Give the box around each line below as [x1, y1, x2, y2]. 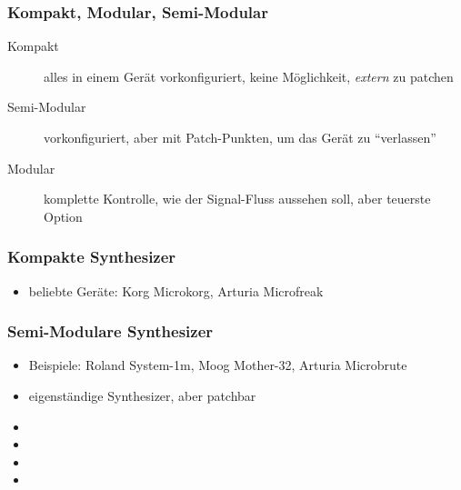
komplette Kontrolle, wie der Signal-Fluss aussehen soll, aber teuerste [44, 189, 431, 208]
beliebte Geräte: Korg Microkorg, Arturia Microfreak [28, 281, 324, 300]
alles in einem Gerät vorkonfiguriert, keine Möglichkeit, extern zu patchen [44, 66, 454, 85]
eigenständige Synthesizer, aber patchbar [28, 386, 256, 405]
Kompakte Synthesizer [7, 245, 176, 268]
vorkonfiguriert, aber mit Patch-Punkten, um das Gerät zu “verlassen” [44, 128, 436, 146]
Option [44, 206, 83, 225]
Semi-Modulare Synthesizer [7, 320, 214, 343]
